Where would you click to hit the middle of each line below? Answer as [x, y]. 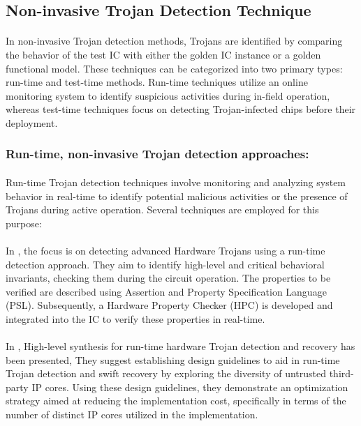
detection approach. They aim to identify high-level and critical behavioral [165, 264]
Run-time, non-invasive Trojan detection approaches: [157, 154]
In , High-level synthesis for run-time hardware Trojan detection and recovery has [180, 346]
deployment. [32, 122]
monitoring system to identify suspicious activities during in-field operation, [168, 95]
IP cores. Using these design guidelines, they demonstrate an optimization [190, 387]
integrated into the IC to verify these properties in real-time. [135, 318]
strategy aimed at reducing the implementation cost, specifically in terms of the [176, 401]
